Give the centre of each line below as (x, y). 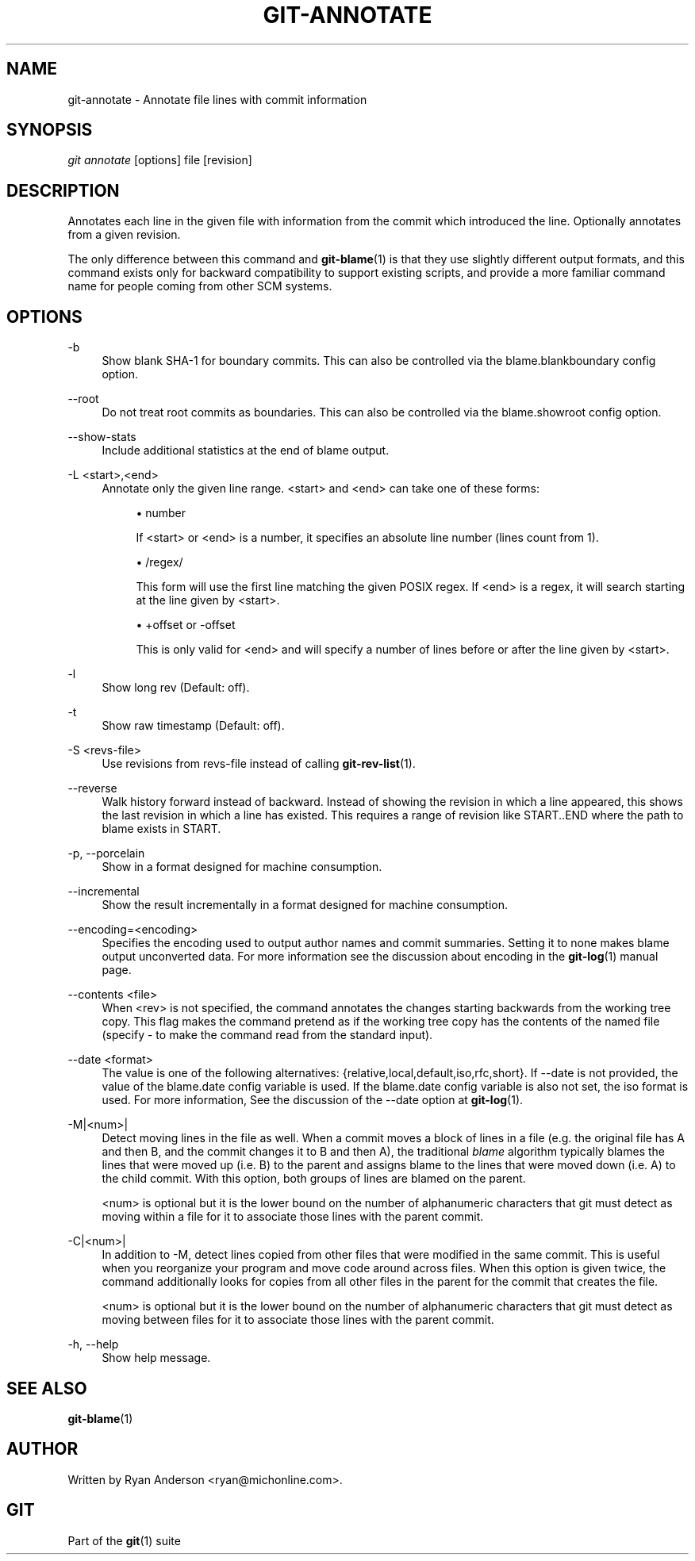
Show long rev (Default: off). (176, 688)
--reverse (92, 788)
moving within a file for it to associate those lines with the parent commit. (293, 1217)
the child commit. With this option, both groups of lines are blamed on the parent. (314, 1179)
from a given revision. (124, 235)
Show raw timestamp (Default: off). (193, 726)
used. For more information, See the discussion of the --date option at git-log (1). (313, 1100)
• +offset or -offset (186, 625)
